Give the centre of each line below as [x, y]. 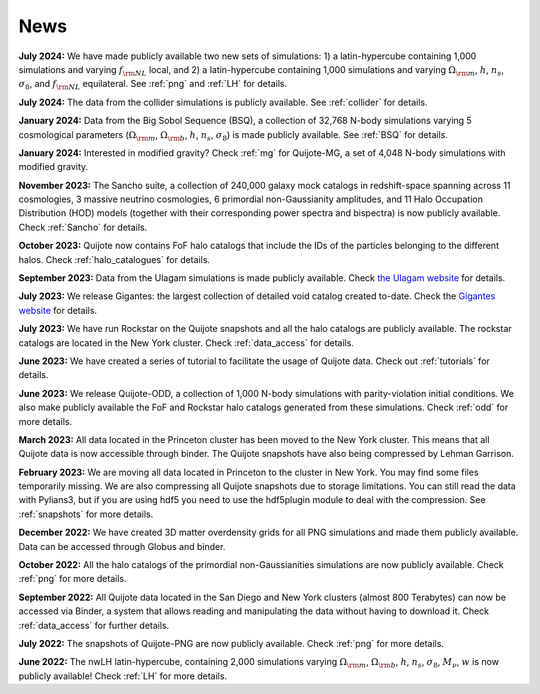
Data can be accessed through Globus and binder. [122, 546]
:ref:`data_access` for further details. [94, 625]
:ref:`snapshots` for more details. [86, 514]
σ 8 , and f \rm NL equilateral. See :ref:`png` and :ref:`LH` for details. [153, 85]
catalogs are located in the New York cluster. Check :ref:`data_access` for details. [186, 342]
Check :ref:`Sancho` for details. [83, 227]
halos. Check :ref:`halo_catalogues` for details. [114, 259]
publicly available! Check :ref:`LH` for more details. [123, 676]
